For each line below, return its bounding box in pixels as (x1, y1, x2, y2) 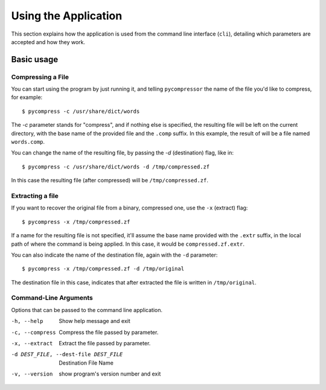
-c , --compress (11, 329, 57, 336)
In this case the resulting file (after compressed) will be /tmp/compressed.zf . (11, 177, 208, 184)
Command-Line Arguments (11, 293, 94, 302)
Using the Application (11, 9, 123, 22)
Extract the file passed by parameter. (59, 340, 151, 347)
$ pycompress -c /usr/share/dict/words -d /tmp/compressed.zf (22, 163, 210, 170)
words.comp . (11, 138, 45, 145)
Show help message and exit (59, 318, 130, 325)
